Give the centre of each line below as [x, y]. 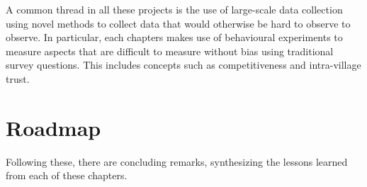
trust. [18, 78]
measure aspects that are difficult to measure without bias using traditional [170, 51]
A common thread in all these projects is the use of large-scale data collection [174, 9]
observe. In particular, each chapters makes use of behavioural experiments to [174, 37]
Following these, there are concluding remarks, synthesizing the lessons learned [177, 161]
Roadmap [53, 127]
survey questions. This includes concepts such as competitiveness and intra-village [183, 65]
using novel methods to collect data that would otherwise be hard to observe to [178, 23]
